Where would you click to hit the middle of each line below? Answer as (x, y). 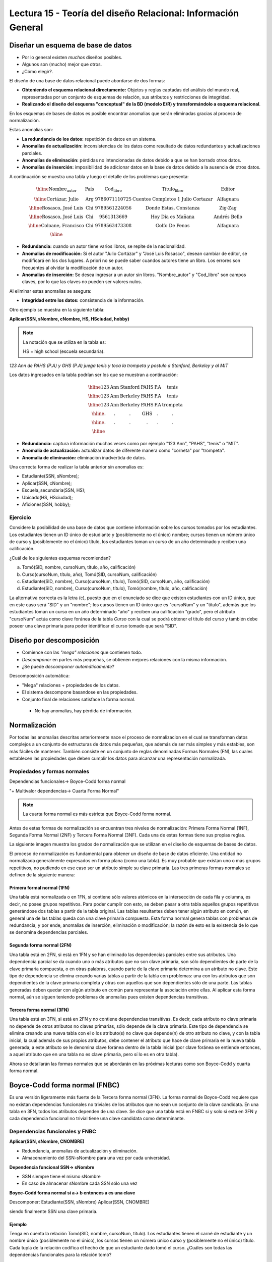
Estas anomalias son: (31, 130)
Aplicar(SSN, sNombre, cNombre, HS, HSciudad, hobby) (69, 319)
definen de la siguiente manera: (42, 875)
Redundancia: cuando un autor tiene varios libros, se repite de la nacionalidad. (104, 246)
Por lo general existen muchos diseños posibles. (72, 57)
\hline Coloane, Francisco (56, 225)
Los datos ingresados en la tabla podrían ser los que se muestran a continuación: (94, 375)
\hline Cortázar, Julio (56, 199)
